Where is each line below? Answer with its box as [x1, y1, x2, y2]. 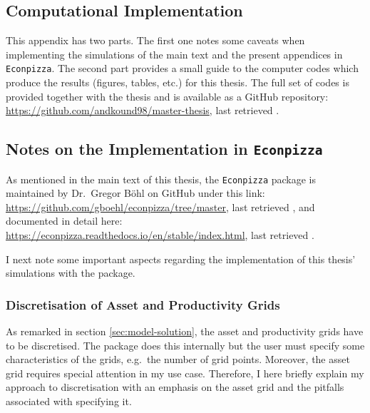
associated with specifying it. [6, 394, 132, 409]
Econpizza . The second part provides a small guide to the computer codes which [6, 61, 359, 76]
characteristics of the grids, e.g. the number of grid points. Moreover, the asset [6, 352, 350, 367]
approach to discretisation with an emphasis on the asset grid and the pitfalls [6, 379, 344, 394]
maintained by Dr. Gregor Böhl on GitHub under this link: [6, 185, 265, 200]
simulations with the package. [6, 265, 135, 280]
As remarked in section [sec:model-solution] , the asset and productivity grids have [6, 324, 364, 339]
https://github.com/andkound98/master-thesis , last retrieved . [6, 103, 279, 118]
